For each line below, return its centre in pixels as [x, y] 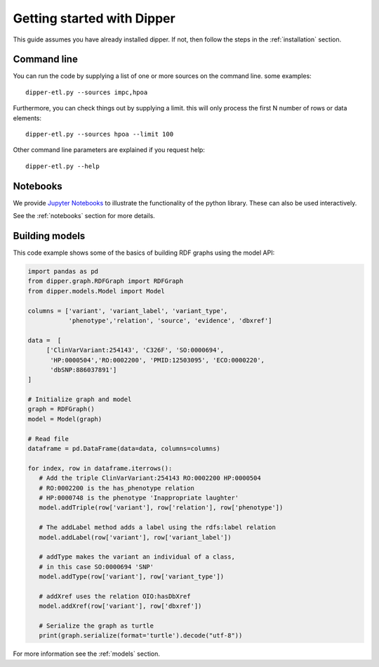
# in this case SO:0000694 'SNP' [97, 567]
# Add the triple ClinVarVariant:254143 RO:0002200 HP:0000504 [150, 478]
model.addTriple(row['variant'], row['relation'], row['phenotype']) [161, 508]
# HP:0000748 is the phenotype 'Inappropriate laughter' [139, 497]
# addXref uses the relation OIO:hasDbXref [115, 596]
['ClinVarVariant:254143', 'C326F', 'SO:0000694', [135, 350]
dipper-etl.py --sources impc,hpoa [87, 92]
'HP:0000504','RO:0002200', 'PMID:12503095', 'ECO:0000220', [158, 360]
